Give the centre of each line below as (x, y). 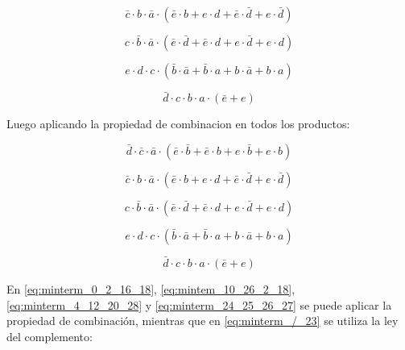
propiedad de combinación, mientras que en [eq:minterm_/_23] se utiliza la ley (202, 321)
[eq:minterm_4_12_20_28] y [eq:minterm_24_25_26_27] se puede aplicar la (199, 304)
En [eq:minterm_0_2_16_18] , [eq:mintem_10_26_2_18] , (151, 289)
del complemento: (50, 336)
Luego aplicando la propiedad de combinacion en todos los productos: (178, 124)
